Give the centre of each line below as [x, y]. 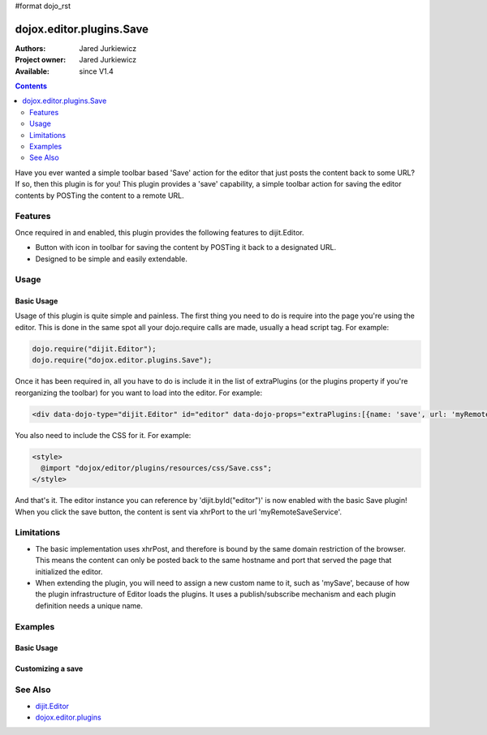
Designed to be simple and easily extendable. [112, 259]
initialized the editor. [69, 571]
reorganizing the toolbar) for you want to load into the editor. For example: [139, 393]
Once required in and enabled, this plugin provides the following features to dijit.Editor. [159, 232]
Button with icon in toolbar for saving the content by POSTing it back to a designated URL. [186, 247]
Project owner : [41, 60]
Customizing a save [49, 668]
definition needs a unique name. [89, 605]
